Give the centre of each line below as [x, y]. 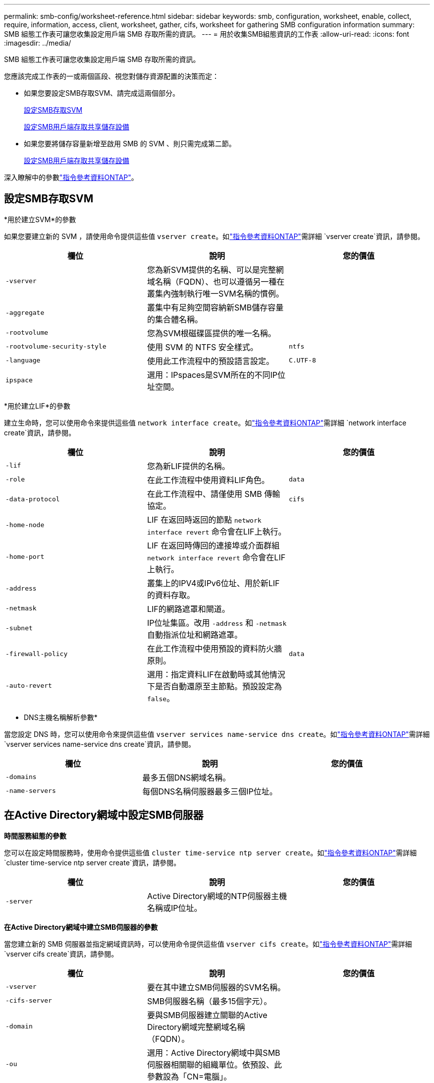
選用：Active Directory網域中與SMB [214, 1053]
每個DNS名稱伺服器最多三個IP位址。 [210, 791]
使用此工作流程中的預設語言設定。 [210, 361]
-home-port [25, 557]
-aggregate [25, 313]
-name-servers [31, 791]
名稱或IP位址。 [174, 908]
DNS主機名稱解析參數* [61, 717]
